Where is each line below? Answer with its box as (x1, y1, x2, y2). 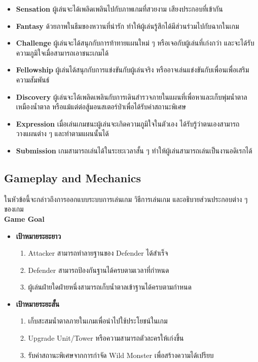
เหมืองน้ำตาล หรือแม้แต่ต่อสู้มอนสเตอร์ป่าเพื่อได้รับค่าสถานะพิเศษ (16, 101, 186, 112)
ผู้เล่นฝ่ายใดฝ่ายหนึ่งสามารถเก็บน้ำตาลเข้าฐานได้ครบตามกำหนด (28, 281, 192, 292)
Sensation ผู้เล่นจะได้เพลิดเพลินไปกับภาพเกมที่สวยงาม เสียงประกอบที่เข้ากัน (16, 4, 223, 14)
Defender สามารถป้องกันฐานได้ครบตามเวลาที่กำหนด (28, 264, 169, 275)
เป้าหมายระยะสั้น (16, 298, 59, 309)
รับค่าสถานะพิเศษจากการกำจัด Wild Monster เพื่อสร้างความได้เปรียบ (28, 349, 214, 360)
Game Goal (4, 213, 45, 224)
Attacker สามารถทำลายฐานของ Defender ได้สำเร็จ (28, 248, 168, 258)
